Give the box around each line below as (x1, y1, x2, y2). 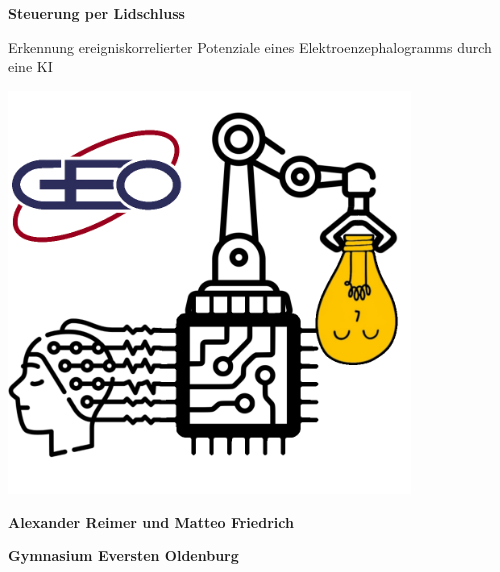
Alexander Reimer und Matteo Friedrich (8, 511, 294, 532)
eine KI (8, 56, 53, 77)
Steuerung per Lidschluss (8, 3, 185, 23)
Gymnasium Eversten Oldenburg (8, 545, 239, 566)
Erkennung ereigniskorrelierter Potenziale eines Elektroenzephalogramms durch (8, 36, 492, 57)
